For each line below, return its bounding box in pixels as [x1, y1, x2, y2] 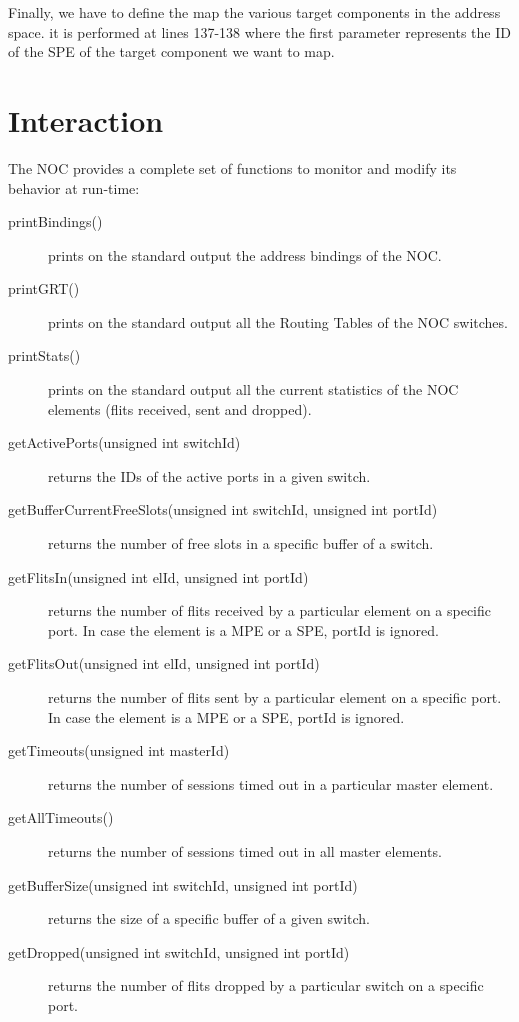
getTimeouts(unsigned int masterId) [8, 740, 230, 761]
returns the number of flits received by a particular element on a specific [48, 600, 492, 621]
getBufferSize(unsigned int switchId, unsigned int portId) [8, 874, 358, 895]
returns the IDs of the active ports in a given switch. [48, 465, 371, 486]
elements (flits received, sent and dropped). [48, 398, 312, 419]
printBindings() [8, 211, 103, 232]
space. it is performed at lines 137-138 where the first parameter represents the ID [8, 21, 511, 42]
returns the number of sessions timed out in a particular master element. [48, 773, 494, 794]
